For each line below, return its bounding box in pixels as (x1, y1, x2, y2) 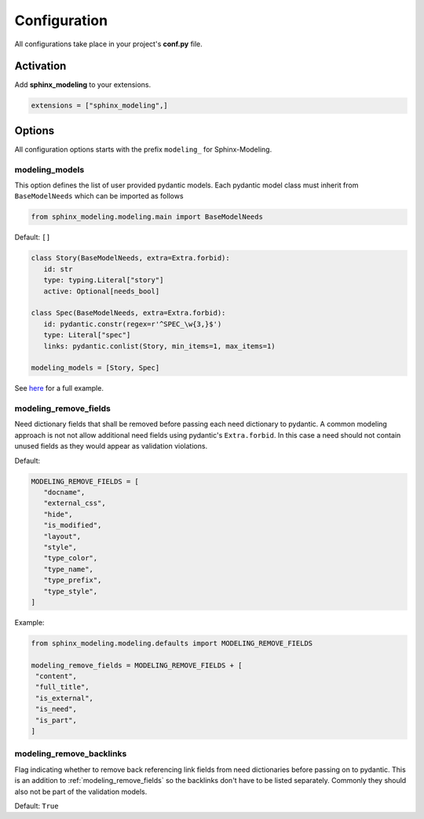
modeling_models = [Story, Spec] (31, 363, 160, 373)
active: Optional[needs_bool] (43, 286, 160, 296)
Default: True (14, 801, 59, 810)
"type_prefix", (43, 576, 102, 584)
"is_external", (35, 693, 94, 702)
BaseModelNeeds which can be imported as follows (14, 191, 184, 201)
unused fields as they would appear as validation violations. (14, 442, 208, 451)
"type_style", (43, 587, 98, 595)
